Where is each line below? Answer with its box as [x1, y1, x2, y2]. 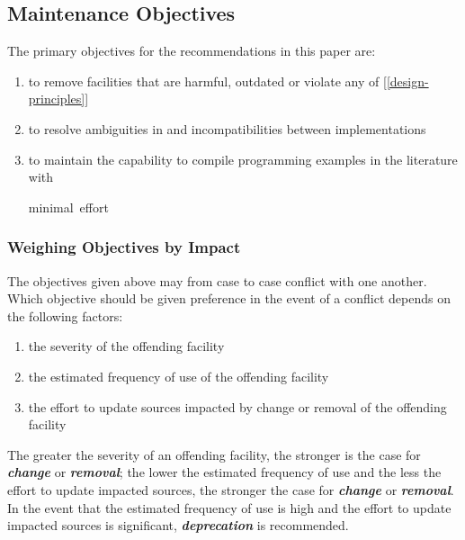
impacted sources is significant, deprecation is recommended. [7, 516, 349, 535]
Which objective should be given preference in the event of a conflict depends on [7, 289, 451, 308]
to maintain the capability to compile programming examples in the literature [28, 149, 458, 168]
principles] [28, 89, 85, 108]
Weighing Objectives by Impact [7, 236, 241, 258]
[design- [386, 71, 429, 90]
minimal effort [28, 197, 109, 216]
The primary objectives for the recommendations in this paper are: [7, 41, 376, 60]
